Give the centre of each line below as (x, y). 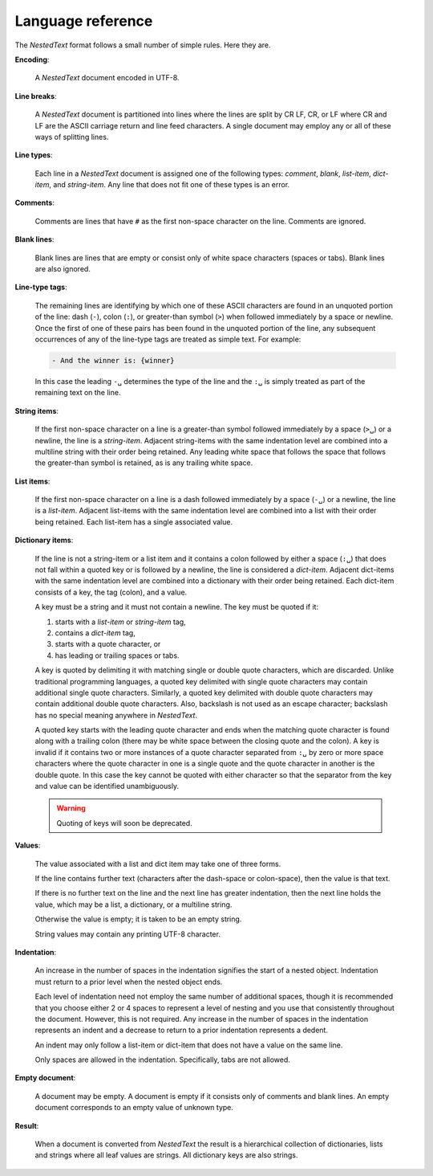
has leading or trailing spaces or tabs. (117, 655)
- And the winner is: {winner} (113, 360)
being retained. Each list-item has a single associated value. (134, 521)
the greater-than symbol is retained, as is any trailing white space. (144, 463)
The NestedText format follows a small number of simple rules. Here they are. (143, 45)
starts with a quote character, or (108, 644)
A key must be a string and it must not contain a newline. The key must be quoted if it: (177, 607)
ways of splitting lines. (72, 137)
